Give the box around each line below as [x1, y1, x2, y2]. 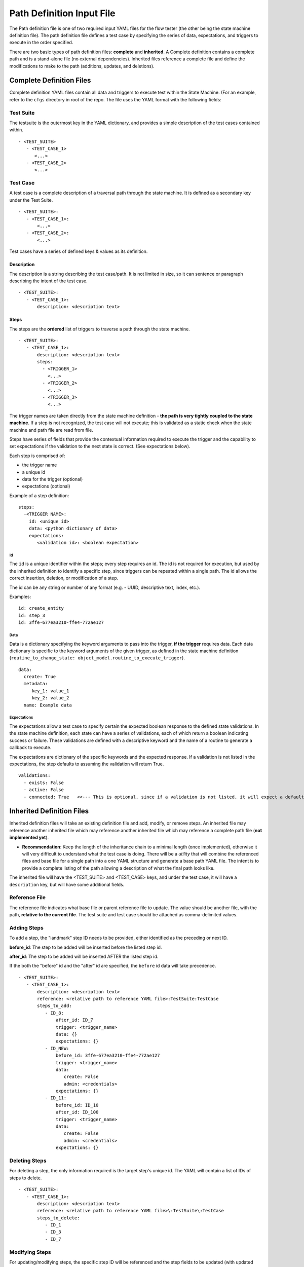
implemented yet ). [9, 834, 49, 841]
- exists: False [23, 779, 64, 786]
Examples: [9, 593, 31, 600]
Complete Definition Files [9, 76, 91, 85]
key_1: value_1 [31, 688, 69, 694]
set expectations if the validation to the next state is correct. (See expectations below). [9, 443, 191, 450]
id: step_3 [18, 612, 46, 618]
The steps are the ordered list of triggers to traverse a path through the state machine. [9, 326, 190, 332]
